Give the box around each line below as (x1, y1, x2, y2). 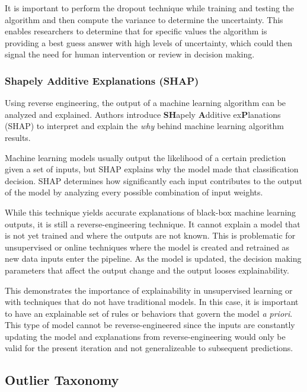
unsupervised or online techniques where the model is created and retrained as (5, 240, 290, 253)
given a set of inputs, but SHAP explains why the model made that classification (5, 163, 299, 175)
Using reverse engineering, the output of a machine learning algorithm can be (5, 97, 286, 109)
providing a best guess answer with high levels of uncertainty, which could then (5, 36, 293, 49)
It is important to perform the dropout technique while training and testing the (5, 2, 295, 14)
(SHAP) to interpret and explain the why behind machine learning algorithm (5, 120, 284, 132)
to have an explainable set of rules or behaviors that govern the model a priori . (5, 307, 293, 319)
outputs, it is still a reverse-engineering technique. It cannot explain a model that (5, 217, 300, 230)
